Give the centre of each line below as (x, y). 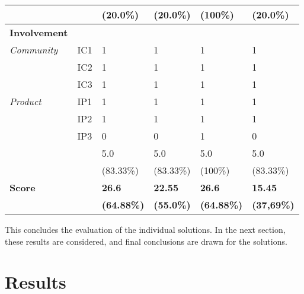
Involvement (39, 32)
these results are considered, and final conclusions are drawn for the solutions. (146, 241)
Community (34, 50)
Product (25, 101)
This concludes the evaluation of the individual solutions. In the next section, (145, 229)
